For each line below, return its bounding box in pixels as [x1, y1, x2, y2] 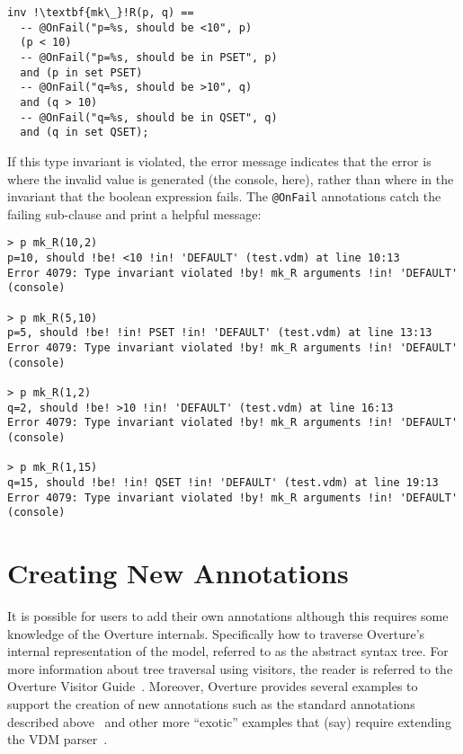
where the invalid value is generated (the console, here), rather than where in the [7, 169, 454, 188]
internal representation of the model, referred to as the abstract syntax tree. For [7, 642, 449, 661]
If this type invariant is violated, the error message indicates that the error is [7, 151, 432, 170]
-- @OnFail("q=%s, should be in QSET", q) [20, 111, 278, 124]
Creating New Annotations [7, 554, 349, 590]
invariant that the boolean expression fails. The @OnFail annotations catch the [7, 187, 441, 206]
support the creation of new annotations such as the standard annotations [7, 694, 415, 713]
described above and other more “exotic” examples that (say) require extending [7, 712, 451, 731]
